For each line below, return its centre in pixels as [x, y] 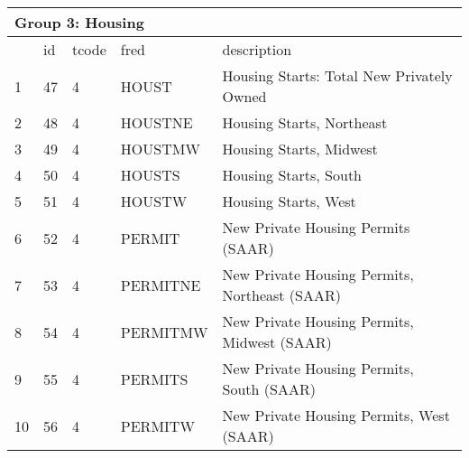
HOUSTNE [156, 122]
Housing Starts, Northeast [305, 122]
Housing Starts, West [289, 201]
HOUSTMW [160, 149]
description [257, 49]
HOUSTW [154, 201]
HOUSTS [150, 175]
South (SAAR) [269, 389]
